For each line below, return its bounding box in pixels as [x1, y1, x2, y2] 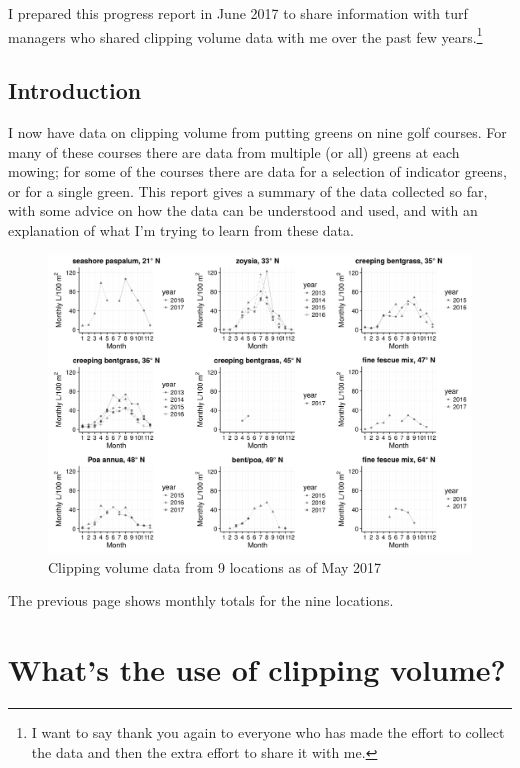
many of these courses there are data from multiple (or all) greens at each [8, 141, 460, 162]
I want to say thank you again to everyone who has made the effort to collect [31, 722, 505, 743]
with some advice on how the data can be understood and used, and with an [8, 200, 478, 221]
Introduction [8, 75, 142, 106]
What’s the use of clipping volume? [8, 649, 506, 690]
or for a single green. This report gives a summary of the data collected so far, [8, 180, 488, 201]
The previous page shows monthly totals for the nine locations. [8, 590, 394, 611]
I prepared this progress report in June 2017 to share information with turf [8, 3, 468, 23]
